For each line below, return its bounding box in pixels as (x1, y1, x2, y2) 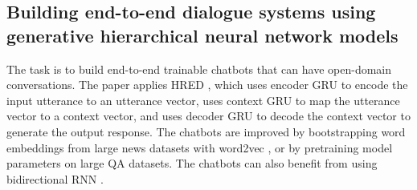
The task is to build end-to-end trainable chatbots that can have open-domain (6, 60, 392, 77)
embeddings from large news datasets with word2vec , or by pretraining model (6, 139, 393, 156)
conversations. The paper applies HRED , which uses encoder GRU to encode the (6, 76, 408, 93)
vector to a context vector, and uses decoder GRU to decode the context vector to (6, 107, 411, 124)
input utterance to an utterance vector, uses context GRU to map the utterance (6, 91, 400, 108)
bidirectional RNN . (6, 170, 104, 187)
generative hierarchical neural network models (6, 22, 399, 47)
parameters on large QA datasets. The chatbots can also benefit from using (6, 155, 378, 172)
